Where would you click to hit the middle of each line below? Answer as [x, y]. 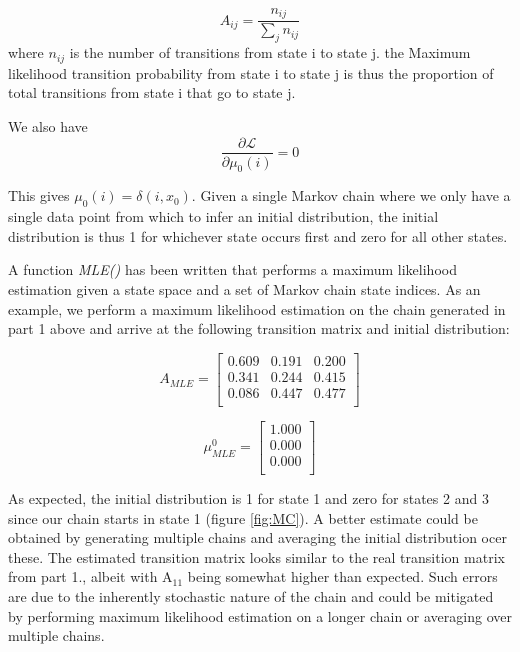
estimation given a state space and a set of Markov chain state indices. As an [244, 288]
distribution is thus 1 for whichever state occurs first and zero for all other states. [258, 235]
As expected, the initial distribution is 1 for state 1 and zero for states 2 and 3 [248, 497]
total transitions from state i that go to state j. [152, 92]
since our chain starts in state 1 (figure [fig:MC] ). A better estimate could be [243, 517]
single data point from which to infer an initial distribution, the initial [223, 216]
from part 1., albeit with [83, 576]
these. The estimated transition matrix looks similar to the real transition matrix [256, 556]
